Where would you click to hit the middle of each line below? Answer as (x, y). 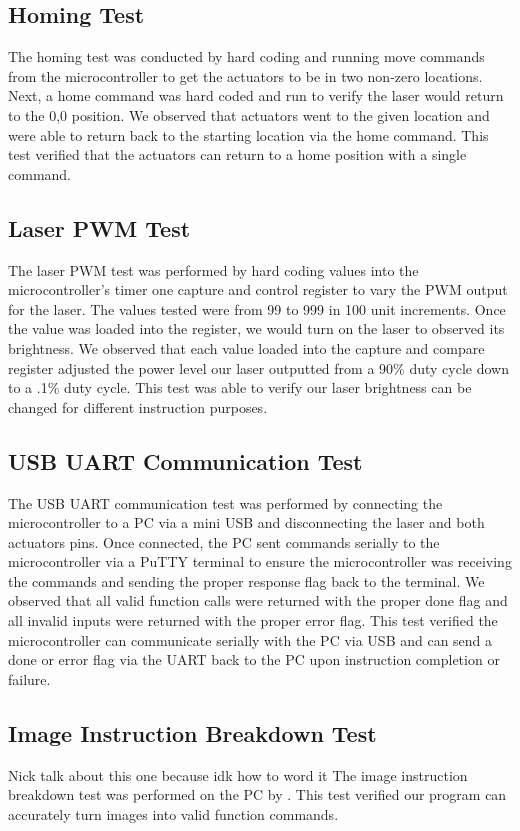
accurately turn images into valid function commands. (173, 813)
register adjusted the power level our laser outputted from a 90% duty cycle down (258, 367)
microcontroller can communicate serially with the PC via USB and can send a (250, 639)
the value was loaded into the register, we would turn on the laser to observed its (256, 328)
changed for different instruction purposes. (138, 406)
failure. (29, 678)
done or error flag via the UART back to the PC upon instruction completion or (254, 659)
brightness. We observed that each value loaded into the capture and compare (246, 347)
